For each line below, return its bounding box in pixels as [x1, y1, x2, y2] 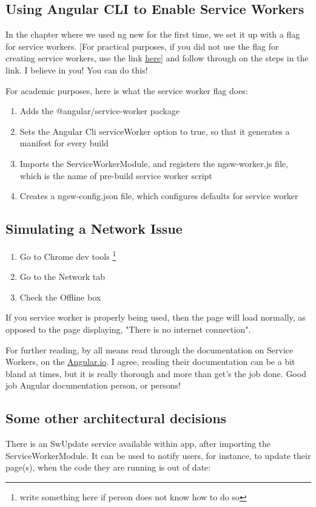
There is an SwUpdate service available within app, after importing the [5, 437, 271, 450]
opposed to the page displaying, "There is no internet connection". [5, 322, 251, 335]
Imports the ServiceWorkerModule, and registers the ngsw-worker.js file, [19, 157, 288, 169]
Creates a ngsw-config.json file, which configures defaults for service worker [19, 189, 298, 202]
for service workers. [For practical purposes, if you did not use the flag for [5, 39, 279, 52]
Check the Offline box [19, 290, 101, 303]
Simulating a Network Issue [5, 219, 183, 238]
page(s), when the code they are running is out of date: [5, 461, 211, 474]
